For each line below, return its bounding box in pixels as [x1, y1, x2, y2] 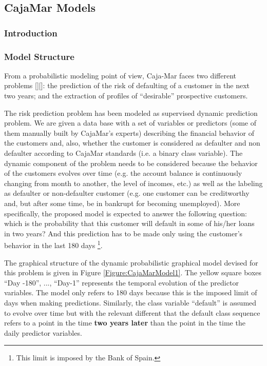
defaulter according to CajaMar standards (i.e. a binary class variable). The [4, 148, 243, 158]
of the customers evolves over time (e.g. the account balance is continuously [4, 168, 242, 178]
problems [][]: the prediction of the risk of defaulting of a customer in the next [4, 80, 250, 91]
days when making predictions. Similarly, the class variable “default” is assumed [4, 297, 257, 308]
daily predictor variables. [4, 327, 82, 338]
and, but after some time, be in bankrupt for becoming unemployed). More [4, 197, 240, 208]
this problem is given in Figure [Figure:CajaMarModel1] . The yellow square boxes [4, 267, 262, 278]
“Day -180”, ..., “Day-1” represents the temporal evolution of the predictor [4, 277, 239, 288]
